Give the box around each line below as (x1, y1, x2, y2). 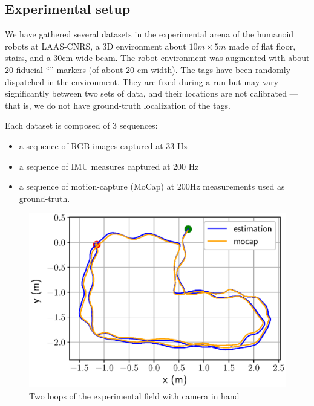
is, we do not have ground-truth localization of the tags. (23, 98, 231, 111)
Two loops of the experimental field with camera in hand (29, 389, 240, 402)
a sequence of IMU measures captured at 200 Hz (19, 159, 199, 172)
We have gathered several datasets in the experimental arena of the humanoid (5, 28, 294, 40)
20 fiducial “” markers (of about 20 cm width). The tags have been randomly (5, 63, 290, 76)
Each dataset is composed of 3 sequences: (5, 119, 158, 132)
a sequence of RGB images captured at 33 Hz (19, 139, 188, 152)
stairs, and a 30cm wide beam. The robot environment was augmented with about (5, 51, 310, 64)
